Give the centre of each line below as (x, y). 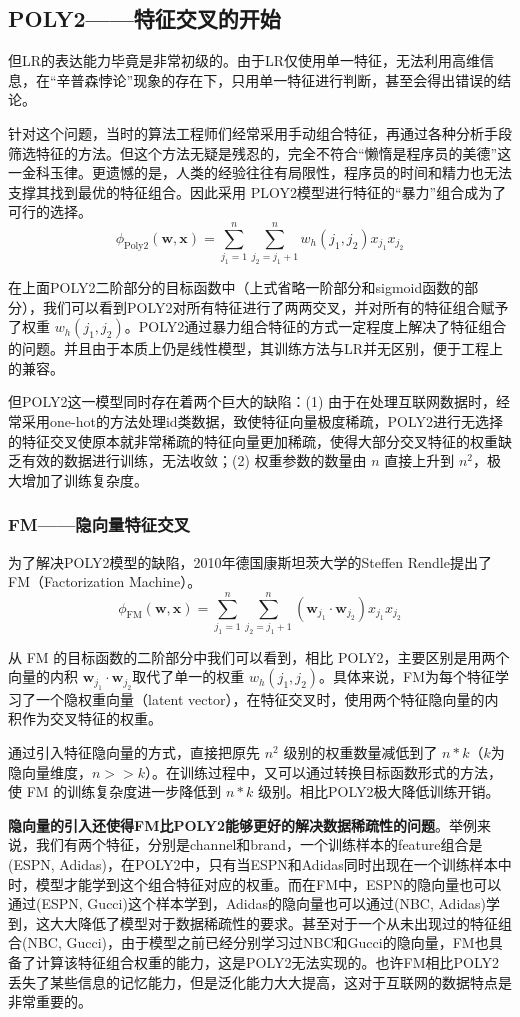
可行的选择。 (50, 211)
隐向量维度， (50, 771)
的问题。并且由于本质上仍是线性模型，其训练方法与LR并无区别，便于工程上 (256, 348)
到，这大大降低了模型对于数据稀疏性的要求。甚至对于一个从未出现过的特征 (253, 922)
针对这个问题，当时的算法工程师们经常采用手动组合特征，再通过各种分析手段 (260, 132)
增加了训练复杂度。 (84, 479)
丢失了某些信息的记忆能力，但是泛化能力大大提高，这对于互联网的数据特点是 (260, 981)
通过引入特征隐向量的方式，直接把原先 (134, 752)
